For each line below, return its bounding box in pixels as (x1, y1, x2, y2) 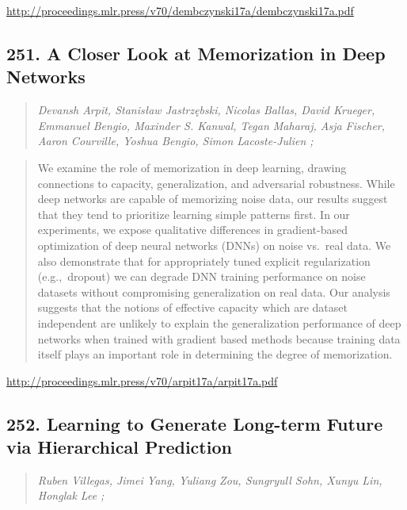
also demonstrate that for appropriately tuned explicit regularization (37, 252, 371, 269)
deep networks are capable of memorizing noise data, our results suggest (37, 190, 388, 207)
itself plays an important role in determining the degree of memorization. (37, 346, 393, 362)
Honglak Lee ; (37, 487, 105, 504)
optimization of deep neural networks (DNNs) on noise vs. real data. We (37, 236, 391, 253)
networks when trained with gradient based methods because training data (37, 330, 401, 347)
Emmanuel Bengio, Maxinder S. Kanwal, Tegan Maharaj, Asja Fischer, (37, 117, 386, 133)
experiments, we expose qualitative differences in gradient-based (37, 221, 348, 238)
